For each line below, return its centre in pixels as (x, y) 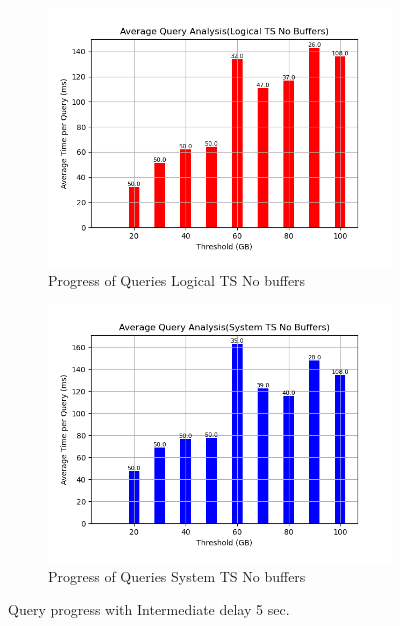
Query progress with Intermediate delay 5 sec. (149, 609)
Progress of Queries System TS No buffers (177, 575)
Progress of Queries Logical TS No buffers (177, 279)
